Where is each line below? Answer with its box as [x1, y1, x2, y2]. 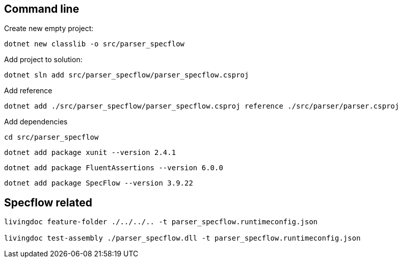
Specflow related [4, 196, 92, 209]
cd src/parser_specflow [4, 133, 99, 142]
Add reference [4, 86, 52, 95]
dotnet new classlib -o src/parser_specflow [4, 40, 185, 48]
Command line [4, 3, 79, 15]
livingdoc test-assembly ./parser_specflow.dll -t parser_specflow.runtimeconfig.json [4, 234, 361, 243]
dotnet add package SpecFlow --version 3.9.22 [4, 179, 193, 188]
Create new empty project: [4, 24, 94, 33]
